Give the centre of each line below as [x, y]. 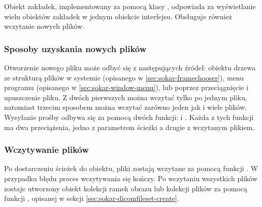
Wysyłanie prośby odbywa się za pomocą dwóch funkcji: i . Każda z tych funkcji [129, 117]
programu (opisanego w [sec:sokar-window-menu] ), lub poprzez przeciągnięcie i [126, 87]
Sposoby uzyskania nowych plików [75, 48]
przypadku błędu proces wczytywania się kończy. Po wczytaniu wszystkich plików [131, 178]
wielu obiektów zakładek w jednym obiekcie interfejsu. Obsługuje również [118, 16]
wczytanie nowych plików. [44, 26]
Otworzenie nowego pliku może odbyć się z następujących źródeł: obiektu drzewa [130, 67]
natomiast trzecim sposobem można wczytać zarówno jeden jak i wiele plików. [126, 107]
